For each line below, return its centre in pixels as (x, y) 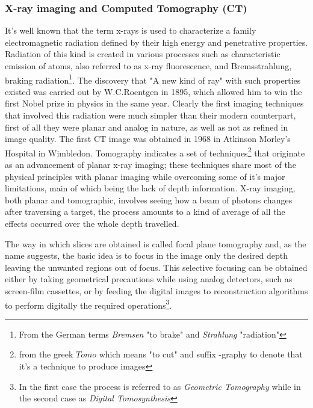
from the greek (46, 354)
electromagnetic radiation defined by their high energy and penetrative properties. (156, 42)
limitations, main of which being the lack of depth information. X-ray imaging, (150, 188)
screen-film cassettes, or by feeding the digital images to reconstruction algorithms (156, 291)
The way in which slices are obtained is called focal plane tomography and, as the (156, 243)
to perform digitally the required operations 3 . (88, 304)
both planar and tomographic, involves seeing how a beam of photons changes (149, 199)
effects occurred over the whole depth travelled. (92, 224)
